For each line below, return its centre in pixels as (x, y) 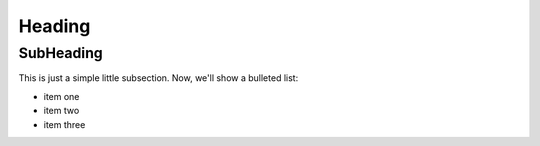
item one (61, 96)
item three (64, 124)
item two (61, 111)
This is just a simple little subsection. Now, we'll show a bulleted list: (158, 78)
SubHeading (61, 53)
